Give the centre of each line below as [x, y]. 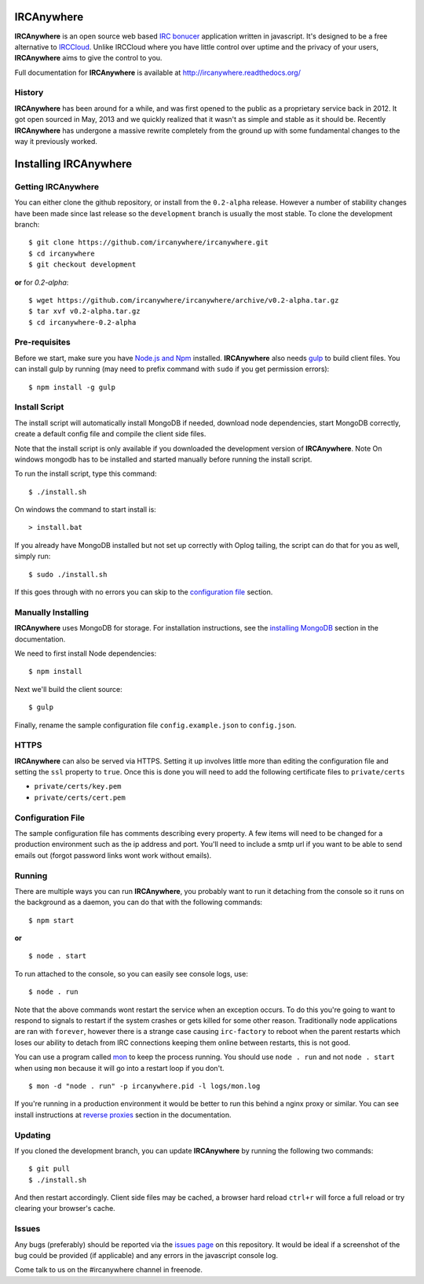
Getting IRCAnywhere [57, 186]
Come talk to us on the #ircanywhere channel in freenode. [109, 1270]
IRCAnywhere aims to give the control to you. [88, 58]
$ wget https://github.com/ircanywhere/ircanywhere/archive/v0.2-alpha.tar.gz [184, 300]
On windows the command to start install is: [85, 510]
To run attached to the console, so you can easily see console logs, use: [132, 973]
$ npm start [51, 920]
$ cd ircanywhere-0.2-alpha [82, 322]
